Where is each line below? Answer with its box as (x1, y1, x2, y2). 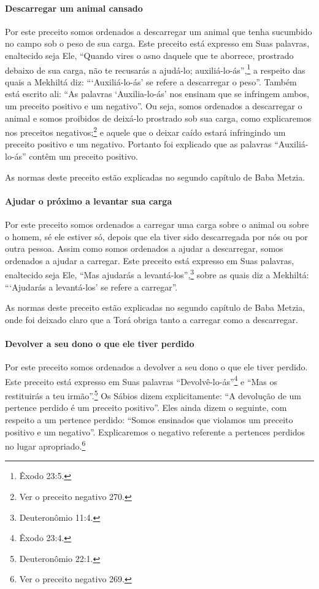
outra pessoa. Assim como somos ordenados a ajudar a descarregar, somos (5, 242, 283, 255)
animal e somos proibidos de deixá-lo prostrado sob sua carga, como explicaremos (5, 111, 312, 124)
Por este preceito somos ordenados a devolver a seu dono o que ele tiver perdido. (5, 361, 308, 373)
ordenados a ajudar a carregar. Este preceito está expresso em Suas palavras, (5, 254, 294, 267)
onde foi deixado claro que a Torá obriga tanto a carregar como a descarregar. (5, 313, 298, 326)
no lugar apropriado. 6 (5, 438, 86, 452)
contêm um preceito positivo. (29, 150, 138, 163)
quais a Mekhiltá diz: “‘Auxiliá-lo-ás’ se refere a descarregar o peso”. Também (5, 75, 297, 88)
